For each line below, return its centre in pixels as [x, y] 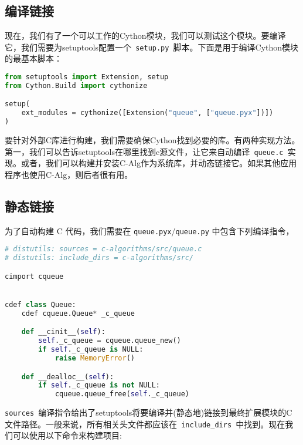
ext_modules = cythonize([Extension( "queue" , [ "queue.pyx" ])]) [147, 113]
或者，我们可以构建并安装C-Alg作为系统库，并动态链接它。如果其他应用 [159, 163]
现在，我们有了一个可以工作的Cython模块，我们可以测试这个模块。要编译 [145, 36]
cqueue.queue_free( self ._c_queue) [122, 394]
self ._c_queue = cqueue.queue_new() [110, 341]
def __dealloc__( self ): [68, 377]
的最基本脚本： [33, 58]
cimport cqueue [34, 276]
